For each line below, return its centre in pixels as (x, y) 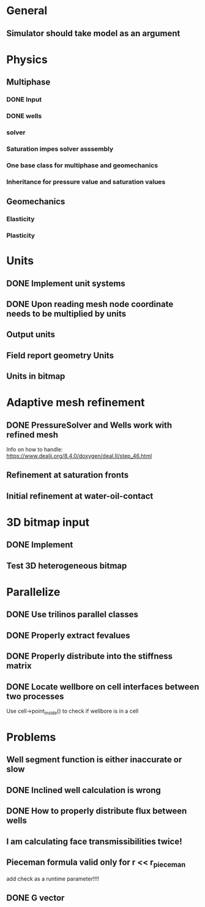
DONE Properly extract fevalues (68, 635)
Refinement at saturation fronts (68, 475)
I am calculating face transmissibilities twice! (94, 841)
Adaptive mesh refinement (76, 403)
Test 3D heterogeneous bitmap (67, 565)
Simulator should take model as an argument (93, 33)
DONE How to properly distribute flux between (97, 811)
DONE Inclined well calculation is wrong (84, 790)
